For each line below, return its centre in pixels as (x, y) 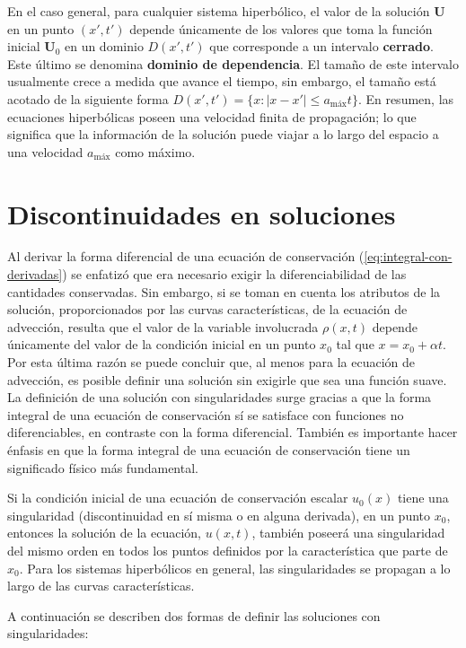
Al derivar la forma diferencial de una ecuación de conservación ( (186, 256)
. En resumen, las (406, 98)
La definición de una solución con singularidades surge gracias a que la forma (220, 397)
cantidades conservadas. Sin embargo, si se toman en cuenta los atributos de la (224, 291)
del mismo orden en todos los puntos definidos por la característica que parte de (228, 550)
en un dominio (104, 46)
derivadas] (35, 274)
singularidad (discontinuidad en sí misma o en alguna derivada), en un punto (219, 515)
